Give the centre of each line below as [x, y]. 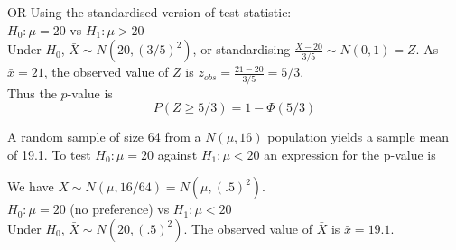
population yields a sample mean [358, 137]
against [177, 154]
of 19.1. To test [49, 154]
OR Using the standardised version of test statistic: [149, 12]
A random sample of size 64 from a [104, 137]
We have [31, 186]
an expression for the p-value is [350, 154]
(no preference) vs [120, 209]
